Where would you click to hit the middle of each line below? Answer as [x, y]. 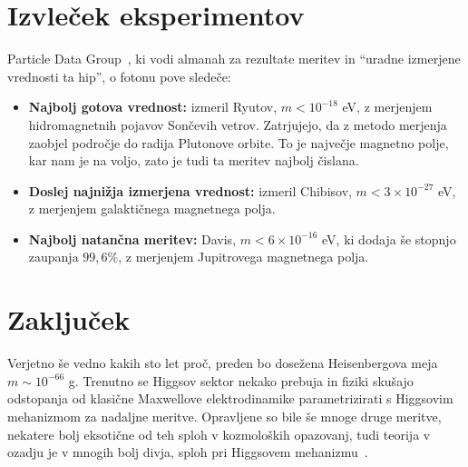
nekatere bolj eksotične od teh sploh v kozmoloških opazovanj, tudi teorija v [219, 434]
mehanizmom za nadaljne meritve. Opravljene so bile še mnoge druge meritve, [224, 416]
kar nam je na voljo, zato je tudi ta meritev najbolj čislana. [194, 160]
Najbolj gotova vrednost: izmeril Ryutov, [153, 107]
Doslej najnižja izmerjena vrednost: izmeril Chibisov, [190, 190]
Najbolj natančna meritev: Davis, [132, 238]
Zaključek [69, 319]
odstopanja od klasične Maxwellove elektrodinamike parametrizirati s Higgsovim [230, 398]
